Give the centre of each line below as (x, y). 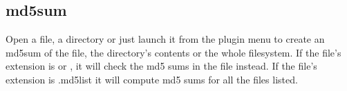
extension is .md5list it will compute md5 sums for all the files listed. (152, 79)
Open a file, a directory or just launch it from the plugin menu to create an (165, 39)
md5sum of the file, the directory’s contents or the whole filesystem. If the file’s (173, 52)
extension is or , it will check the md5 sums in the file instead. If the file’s (161, 66)
